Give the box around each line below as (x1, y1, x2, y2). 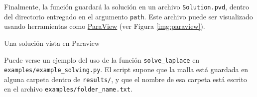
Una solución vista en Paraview (4, 37, 100, 48)
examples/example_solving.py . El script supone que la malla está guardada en (4, 64, 249, 75)
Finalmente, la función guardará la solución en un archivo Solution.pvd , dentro (4, 1, 249, 11)
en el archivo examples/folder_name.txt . (4, 84, 132, 94)
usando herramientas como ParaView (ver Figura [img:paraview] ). (4, 21, 205, 31)
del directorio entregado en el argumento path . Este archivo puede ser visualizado (4, 11, 253, 21)
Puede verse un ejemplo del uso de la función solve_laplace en (4, 54, 200, 65)
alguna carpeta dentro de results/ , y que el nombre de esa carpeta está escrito (4, 74, 247, 84)
